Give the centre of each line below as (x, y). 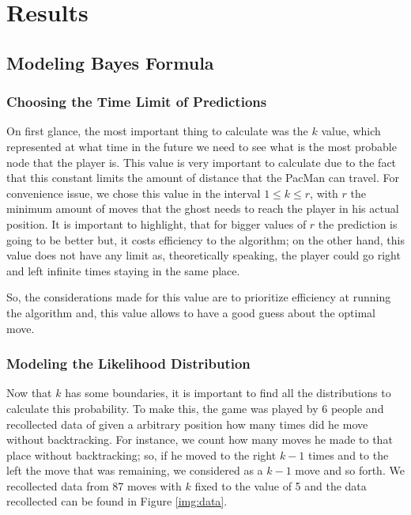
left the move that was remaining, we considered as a (135, 470)
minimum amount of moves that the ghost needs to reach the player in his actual (203, 208)
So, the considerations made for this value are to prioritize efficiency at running (199, 297)
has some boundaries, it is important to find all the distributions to (228, 393)
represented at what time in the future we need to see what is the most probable (202, 146)
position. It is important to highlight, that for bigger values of (156, 223)
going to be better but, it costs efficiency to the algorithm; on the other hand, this (205, 239)
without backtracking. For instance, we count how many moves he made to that (200, 439)
